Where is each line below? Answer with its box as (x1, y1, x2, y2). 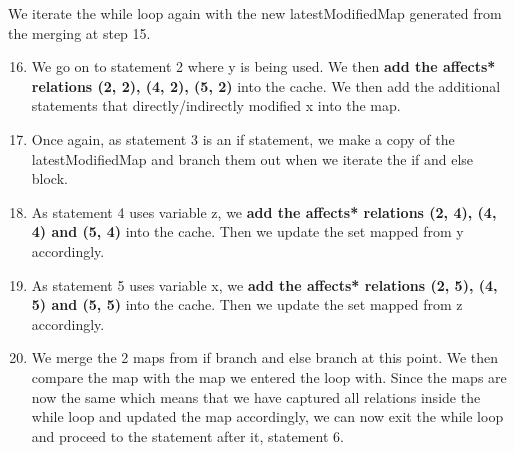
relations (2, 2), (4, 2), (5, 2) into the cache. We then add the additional (31, 75, 501, 96)
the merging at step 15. (8, 22, 151, 43)
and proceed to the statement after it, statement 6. (31, 425, 344, 446)
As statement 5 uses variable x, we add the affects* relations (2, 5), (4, (31, 274, 498, 295)
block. (31, 168, 68, 189)
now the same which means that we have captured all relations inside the (31, 386, 481, 407)
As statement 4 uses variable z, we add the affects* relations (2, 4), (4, (31, 201, 497, 222)
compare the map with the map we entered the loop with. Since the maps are (31, 366, 507, 387)
